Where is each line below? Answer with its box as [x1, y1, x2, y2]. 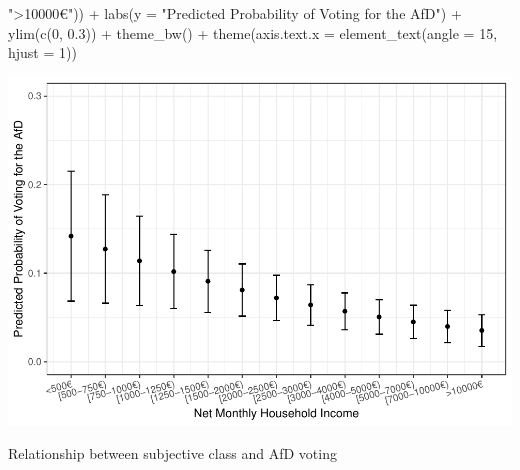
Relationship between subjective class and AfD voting [8, 443, 337, 464]
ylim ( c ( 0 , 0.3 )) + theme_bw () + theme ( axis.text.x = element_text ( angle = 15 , [8, 22, 498, 43]
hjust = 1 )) [8, 42, 77, 63]
